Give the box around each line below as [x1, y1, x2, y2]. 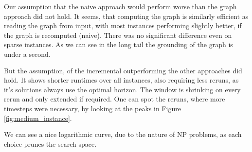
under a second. [4, 49, 51, 59]
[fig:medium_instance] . [4, 113, 72, 123]
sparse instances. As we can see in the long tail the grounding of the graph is [4, 39, 233, 50]
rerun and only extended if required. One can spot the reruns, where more [4, 94, 225, 104]
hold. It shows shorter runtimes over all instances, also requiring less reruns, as [4, 75, 239, 85]
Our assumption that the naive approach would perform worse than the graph [4, 1, 237, 11]
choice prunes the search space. [4, 138, 97, 149]
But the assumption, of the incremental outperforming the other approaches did [4, 65, 242, 75]
